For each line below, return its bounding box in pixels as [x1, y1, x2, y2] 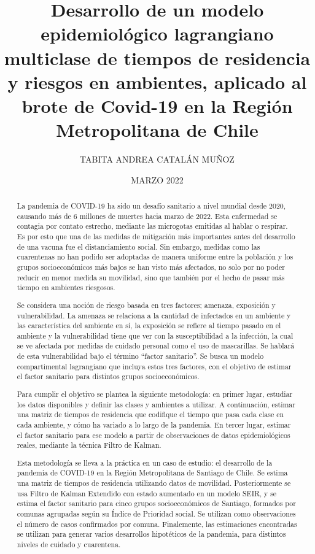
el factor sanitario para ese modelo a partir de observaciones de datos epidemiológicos [17, 429, 290, 440]
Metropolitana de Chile [56, 117, 259, 142]
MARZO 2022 [131, 173, 184, 186]
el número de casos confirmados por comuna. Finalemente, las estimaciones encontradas [17, 518, 297, 529]
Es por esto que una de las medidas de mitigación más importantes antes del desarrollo [17, 231, 295, 242]
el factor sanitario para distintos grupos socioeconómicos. [17, 371, 200, 382]
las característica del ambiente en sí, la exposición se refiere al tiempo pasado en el [17, 320, 281, 331]
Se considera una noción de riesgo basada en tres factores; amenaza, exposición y [17, 299, 276, 310]
